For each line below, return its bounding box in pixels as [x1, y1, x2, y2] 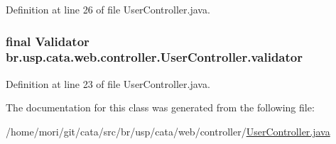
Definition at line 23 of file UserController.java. [6, 76, 210, 91]
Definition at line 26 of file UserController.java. [6, 2, 210, 16]
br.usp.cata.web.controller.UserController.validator [6, 48, 303, 66]
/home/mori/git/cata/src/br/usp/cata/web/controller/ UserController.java [6, 123, 330, 138]
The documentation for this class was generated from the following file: [6, 100, 315, 115]
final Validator [6, 32, 90, 50]
